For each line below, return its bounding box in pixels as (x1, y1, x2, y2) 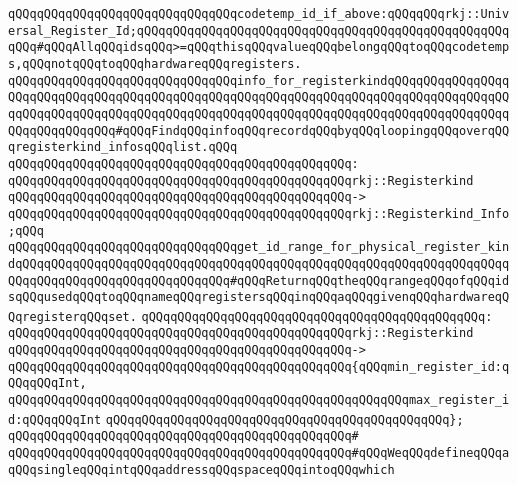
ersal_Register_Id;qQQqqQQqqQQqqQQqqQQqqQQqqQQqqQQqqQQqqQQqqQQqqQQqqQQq (8, 23, 510, 38)
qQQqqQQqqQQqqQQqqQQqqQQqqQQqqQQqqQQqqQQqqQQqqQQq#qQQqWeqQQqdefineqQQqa (8, 446, 510, 461)
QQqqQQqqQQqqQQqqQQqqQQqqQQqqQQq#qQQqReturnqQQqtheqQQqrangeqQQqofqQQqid (8, 273, 510, 288)
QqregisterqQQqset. (8, 309, 137, 324)
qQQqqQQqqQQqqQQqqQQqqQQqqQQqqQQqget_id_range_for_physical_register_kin (8, 240, 510, 255)
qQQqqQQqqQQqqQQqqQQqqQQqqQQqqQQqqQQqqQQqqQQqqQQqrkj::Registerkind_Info (8, 206, 510, 221)
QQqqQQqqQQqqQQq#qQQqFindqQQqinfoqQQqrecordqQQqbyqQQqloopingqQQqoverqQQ (8, 123, 510, 138)
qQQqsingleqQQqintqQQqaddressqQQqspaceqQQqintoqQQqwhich (8, 462, 395, 477)
